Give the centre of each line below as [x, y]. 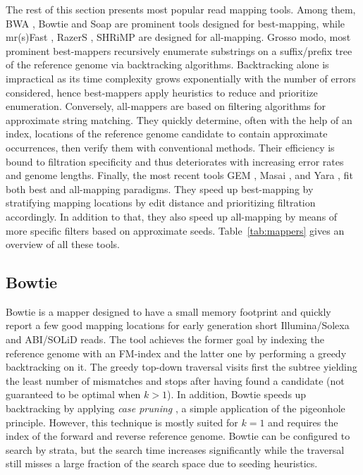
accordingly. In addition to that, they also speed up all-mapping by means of [172, 216]
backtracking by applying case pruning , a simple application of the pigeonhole [176, 408]
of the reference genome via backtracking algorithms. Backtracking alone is [167, 64]
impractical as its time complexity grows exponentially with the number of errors [181, 78]
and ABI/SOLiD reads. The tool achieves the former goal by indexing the [165, 339]
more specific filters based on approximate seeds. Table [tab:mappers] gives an [175, 230]
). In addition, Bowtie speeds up [237, 394]
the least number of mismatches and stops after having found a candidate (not [175, 380]
